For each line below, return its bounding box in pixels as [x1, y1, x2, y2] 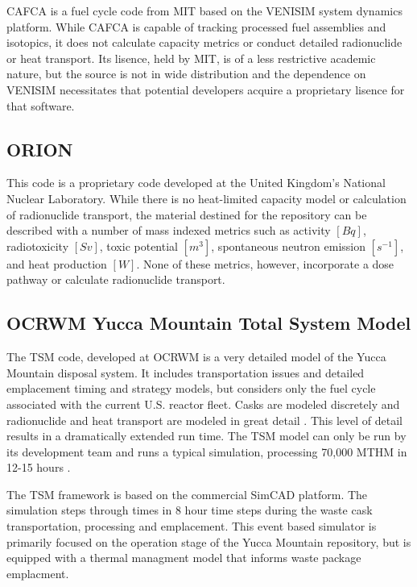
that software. [6, 97, 75, 114]
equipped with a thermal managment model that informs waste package [6, 549, 361, 566]
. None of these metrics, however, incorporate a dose [136, 255, 394, 272]
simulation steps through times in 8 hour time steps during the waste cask [6, 502, 373, 518]
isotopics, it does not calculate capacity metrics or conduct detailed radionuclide [6, 34, 403, 51]
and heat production [6, 255, 107, 272]
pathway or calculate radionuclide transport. [6, 271, 225, 288]
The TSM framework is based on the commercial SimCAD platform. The [6, 485, 368, 502]
